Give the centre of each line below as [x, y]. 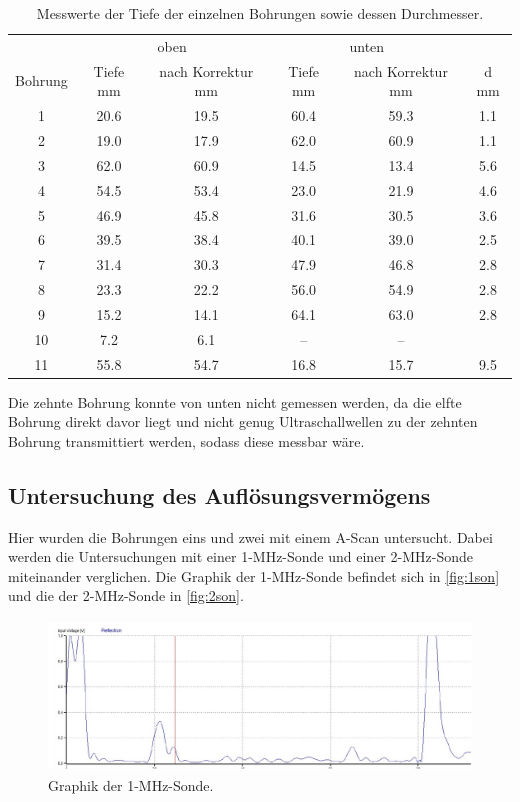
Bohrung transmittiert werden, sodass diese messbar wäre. [186, 440]
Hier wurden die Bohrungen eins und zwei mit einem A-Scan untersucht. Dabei [250, 536]
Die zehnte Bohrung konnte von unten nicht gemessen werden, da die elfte [235, 401]
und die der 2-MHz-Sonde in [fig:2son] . [126, 595]
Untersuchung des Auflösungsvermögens [219, 494]
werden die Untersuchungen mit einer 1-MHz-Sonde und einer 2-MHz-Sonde [240, 556]
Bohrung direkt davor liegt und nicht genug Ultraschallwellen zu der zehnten [243, 421]
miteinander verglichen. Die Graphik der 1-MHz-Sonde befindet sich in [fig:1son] [254, 575]
